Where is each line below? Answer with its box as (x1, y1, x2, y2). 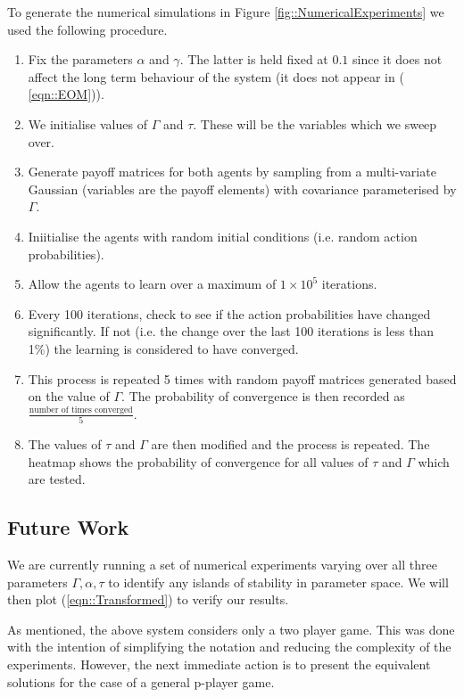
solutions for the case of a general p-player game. (7, 672, 275, 691)
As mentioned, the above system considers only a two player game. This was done (7, 619, 455, 638)
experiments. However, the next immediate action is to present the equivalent (7, 654, 431, 673)
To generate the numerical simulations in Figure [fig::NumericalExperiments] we (7, 3, 444, 20)
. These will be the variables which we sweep (193, 114, 437, 133)
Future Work (7, 513, 129, 541)
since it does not (352, 50, 443, 69)
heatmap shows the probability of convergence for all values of (28, 452, 369, 471)
